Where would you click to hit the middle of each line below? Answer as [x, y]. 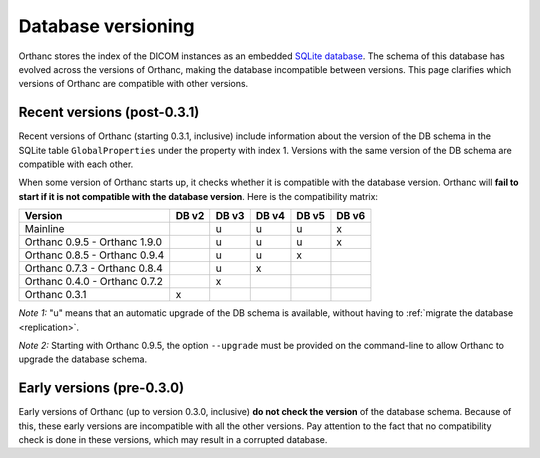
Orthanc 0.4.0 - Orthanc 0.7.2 [94, 282]
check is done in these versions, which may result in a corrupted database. [173, 440]
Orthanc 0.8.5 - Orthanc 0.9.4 [94, 255]
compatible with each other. [76, 164]
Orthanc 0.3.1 [55, 295]
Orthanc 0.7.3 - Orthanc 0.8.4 [94, 268]
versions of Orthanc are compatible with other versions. [133, 84]
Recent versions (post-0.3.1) [109, 112]
